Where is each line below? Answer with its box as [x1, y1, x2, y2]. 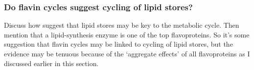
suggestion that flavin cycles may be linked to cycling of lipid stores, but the [4, 39, 233, 49]
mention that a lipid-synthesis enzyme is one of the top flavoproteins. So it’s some [4, 29, 250, 39]
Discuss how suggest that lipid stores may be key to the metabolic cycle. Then [4, 20, 239, 30]
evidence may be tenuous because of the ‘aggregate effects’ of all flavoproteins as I [4, 49, 250, 58]
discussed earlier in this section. [4, 58, 99, 68]
